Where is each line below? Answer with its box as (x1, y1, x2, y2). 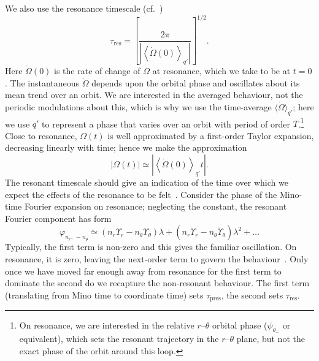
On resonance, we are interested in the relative (19, 319, 194, 332)
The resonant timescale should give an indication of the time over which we (5, 175, 288, 188)
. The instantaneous (5, 76, 80, 89)
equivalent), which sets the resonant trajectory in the (19, 332, 219, 345)
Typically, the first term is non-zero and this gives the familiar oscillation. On (5, 240, 297, 253)
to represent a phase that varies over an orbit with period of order (42, 117, 291, 130)
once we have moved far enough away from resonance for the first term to (5, 264, 282, 277)
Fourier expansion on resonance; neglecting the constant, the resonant (24, 200, 287, 213)
